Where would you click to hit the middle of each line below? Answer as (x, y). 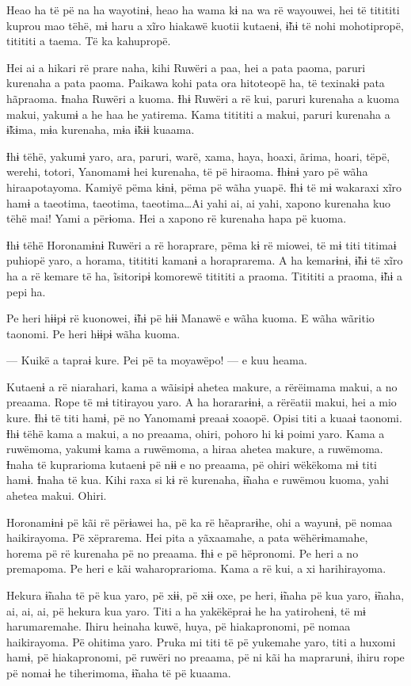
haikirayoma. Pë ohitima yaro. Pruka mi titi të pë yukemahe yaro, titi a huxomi (201, 641)
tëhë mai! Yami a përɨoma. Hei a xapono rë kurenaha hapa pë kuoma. (177, 218)
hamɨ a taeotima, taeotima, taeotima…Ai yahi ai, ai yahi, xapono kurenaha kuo (199, 202)
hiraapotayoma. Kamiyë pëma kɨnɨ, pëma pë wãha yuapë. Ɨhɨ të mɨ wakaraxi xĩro (204, 187)
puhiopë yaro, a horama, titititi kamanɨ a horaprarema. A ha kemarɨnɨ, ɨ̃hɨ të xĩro (205, 260)
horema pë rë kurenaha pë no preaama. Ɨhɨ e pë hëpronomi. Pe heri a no (183, 553)
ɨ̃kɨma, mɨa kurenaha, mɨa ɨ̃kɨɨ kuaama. (101, 130)
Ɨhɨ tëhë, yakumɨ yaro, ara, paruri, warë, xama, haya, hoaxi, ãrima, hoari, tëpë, (198, 156)
